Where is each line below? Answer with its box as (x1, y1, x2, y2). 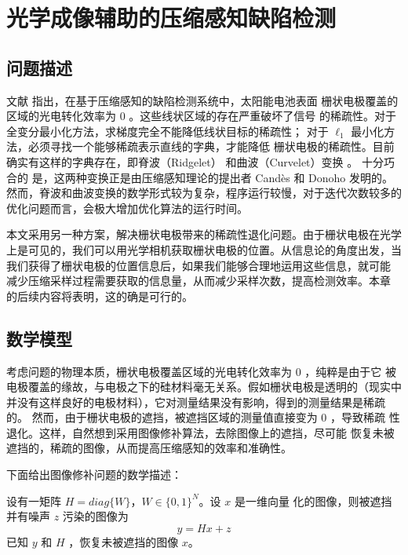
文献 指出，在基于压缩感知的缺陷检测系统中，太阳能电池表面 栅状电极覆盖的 (6, 92, 399, 108)
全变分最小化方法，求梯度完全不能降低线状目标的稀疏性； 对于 (6, 122, 329, 139)
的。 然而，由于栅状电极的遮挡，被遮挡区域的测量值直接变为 (6, 409, 318, 425)
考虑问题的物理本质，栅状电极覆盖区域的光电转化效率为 (6, 363, 292, 379)
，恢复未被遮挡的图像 (68, 533, 179, 550)
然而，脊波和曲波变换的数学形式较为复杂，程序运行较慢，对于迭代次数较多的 (6, 184, 402, 201)
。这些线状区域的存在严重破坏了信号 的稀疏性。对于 (129, 108, 396, 124)
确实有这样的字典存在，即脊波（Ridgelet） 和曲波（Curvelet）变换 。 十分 (6, 153, 384, 170)
